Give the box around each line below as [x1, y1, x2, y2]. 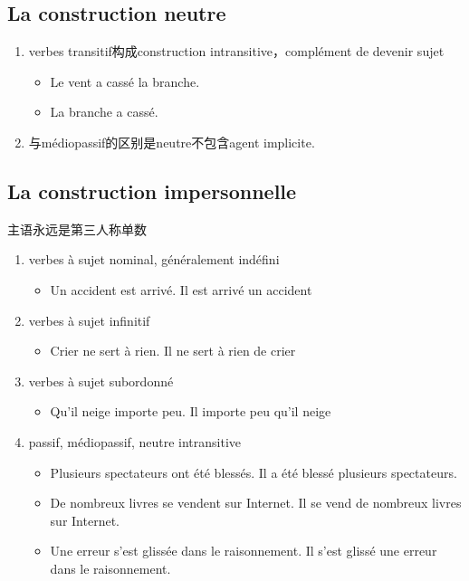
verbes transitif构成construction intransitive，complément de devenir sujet [28, 42, 445, 61]
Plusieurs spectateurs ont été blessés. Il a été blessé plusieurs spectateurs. [50, 462, 457, 481]
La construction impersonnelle [7, 176, 297, 205]
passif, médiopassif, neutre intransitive [28, 432, 242, 451]
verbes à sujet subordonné [28, 371, 174, 390]
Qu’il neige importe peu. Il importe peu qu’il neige [50, 402, 331, 421]
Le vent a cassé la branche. [50, 71, 200, 90]
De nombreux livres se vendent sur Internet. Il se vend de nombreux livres [50, 493, 462, 512]
